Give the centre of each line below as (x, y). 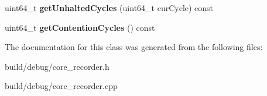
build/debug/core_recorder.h (57, 66)
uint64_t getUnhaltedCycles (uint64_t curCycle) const (109, 8)
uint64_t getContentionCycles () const (80, 27)
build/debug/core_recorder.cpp (61, 86)
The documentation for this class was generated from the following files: (134, 47)
